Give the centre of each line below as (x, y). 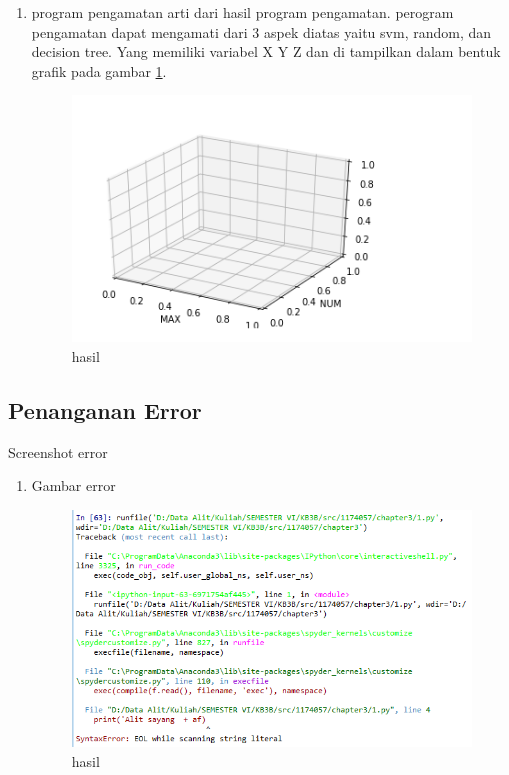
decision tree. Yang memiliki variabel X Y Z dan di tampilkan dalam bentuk (266, 51)
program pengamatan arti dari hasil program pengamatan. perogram (242, 12)
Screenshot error (58, 451)
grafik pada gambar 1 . (99, 70)
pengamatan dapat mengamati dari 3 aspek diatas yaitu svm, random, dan (261, 31)
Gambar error (73, 485)
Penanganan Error (105, 409)
